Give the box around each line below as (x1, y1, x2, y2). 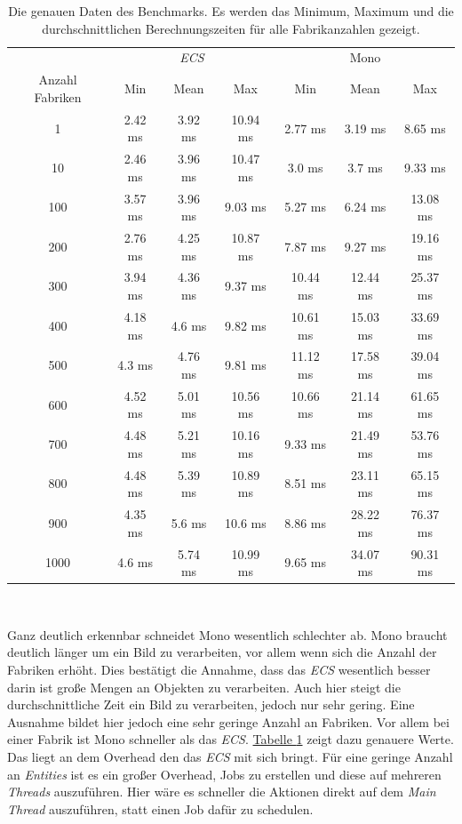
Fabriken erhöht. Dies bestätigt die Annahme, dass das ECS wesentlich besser (7, 660, 431, 678)
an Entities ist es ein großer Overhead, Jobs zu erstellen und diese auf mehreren (7, 764, 442, 783)
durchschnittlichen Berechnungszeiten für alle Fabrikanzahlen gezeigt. (42, 19, 420, 37)
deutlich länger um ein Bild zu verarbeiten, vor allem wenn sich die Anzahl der (7, 643, 437, 661)
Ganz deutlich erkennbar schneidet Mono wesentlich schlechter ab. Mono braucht (7, 625, 448, 644)
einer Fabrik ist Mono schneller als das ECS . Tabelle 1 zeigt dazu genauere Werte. (7, 730, 454, 748)
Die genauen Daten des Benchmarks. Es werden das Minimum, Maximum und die (8, 2, 454, 20)
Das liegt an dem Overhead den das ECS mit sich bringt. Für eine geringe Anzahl (7, 747, 453, 765)
